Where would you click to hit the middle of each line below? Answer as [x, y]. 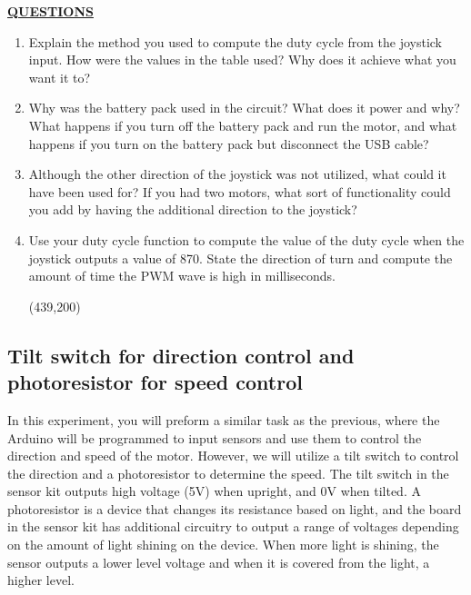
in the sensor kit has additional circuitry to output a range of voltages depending [233, 526]
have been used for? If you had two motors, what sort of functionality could [240, 191]
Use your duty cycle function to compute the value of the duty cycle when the [246, 239]
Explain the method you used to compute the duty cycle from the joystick [235, 41]
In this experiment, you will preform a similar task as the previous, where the [224, 419]
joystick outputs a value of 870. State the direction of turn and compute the [241, 258]
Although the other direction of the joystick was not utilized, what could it [237, 174]
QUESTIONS [50, 11]
